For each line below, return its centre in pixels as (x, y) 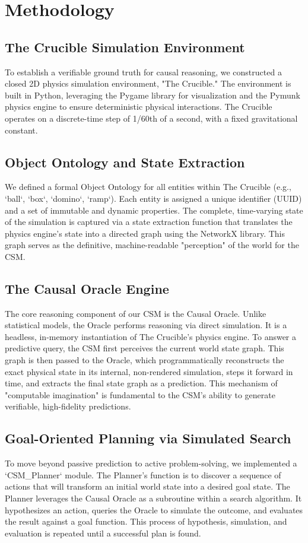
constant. (21, 130)
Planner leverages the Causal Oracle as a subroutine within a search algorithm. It (153, 498)
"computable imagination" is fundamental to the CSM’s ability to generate (140, 394)
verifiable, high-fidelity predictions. (68, 406)
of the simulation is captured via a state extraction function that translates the (149, 222)
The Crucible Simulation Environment (125, 47)
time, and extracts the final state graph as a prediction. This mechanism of (141, 383)
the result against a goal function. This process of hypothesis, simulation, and (146, 521)
